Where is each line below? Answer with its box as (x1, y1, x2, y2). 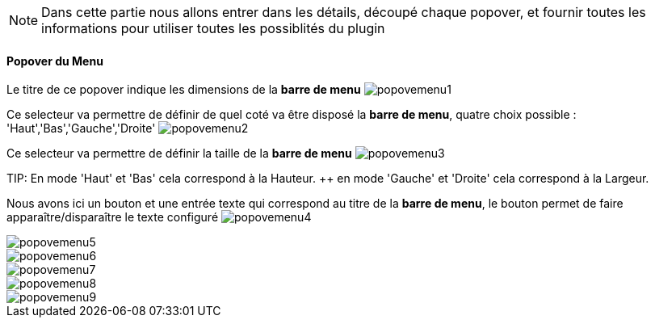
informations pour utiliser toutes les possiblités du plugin (41, 20, 385, 36)
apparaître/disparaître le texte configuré (6, 210, 219, 225)
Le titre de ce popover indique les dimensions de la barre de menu (6, 82, 361, 97)
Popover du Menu (6, 53, 103, 68)
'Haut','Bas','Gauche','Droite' (6, 121, 156, 136)
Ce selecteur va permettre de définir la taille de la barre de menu (6, 146, 352, 161)
